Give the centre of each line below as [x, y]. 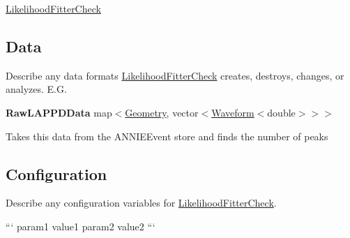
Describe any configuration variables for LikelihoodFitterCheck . [141, 203]
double [281, 112]
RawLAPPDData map [59, 112]
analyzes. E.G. [36, 89]
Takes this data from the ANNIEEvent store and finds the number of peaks [167, 136]
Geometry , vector [162, 112]
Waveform [233, 112]
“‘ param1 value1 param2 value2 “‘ [81, 226]
